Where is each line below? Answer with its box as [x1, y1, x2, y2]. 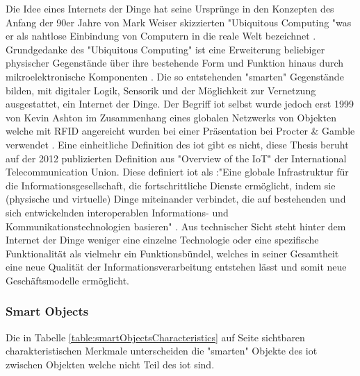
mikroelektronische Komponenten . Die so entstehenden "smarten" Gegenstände [6, 69, 344, 83]
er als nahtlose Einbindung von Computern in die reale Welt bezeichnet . [6, 28, 316, 43]
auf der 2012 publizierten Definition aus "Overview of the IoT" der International [6, 151, 347, 165]
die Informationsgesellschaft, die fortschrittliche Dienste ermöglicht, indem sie [6, 178, 336, 192]
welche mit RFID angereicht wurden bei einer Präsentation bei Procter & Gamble [6, 123, 355, 138]
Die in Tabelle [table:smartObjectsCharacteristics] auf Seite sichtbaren [6, 330, 305, 344]
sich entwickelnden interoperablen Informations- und [6, 205, 229, 219]
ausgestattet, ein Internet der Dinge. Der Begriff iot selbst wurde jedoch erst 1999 [6, 96, 354, 111]
